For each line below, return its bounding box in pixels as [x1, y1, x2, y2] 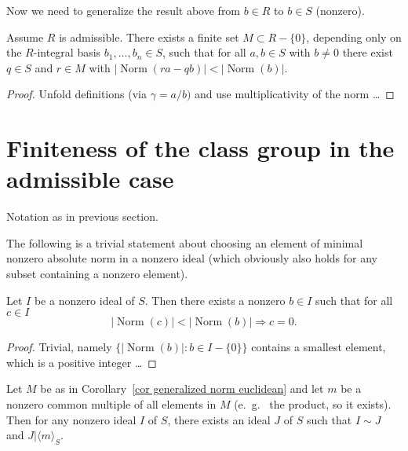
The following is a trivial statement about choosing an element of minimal [6, 234, 363, 251]
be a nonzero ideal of [34, 291, 135, 308]
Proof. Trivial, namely [6, 339, 112, 355]
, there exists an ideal [167, 411, 271, 427]
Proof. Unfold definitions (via [6, 86, 147, 102]
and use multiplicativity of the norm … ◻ [195, 86, 395, 102]
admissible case [6, 163, 174, 195]
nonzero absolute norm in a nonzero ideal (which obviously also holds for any [6, 250, 377, 266]
